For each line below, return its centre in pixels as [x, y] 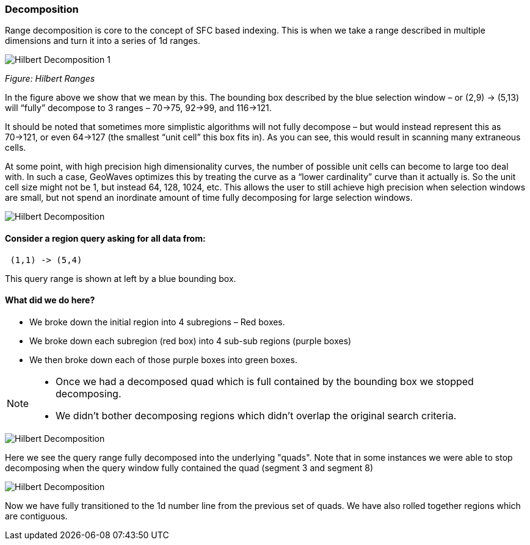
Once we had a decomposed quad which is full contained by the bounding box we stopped [265, 381]
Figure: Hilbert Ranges [50, 79]
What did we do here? [50, 300]
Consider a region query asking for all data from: [105, 238]
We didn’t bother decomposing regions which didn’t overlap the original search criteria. [256, 415]
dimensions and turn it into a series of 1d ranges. [103, 41]
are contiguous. [36, 516]
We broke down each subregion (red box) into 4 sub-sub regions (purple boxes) [191, 341]
